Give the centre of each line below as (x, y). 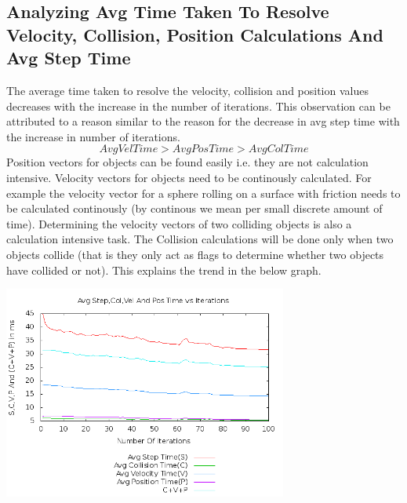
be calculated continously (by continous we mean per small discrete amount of (194, 208)
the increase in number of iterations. (93, 136)
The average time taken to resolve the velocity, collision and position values (187, 90)
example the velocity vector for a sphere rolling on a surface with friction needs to (203, 193)
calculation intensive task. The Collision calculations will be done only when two (200, 239)
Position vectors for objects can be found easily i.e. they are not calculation (187, 162)
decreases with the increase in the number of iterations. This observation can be (198, 106)
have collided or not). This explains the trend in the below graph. (164, 270)
